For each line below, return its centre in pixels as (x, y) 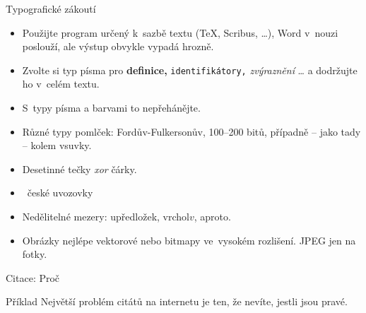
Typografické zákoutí (51, 8)
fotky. (35, 254)
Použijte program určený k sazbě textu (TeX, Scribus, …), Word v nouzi (180, 32)
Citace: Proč (33, 277)
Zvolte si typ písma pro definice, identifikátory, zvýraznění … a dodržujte (190, 70)
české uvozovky (60, 193)
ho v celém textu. (61, 84)
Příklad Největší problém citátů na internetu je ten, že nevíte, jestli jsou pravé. (177, 301)
